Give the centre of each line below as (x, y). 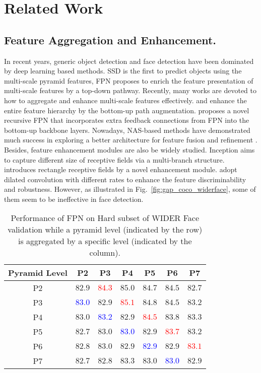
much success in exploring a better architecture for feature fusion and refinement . (131, 140)
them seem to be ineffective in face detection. (74, 199)
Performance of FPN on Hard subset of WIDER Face (105, 218)
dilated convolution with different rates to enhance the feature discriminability (125, 179)
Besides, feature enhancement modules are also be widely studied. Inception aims (129, 149)
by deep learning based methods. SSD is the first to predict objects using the (123, 71)
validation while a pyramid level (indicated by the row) (105, 230)
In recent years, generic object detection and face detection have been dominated (129, 61)
